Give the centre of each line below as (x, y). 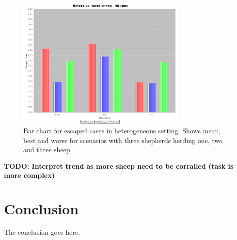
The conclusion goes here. (42, 232)
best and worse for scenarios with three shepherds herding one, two (123, 140)
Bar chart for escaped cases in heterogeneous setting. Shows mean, (122, 131)
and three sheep (47, 150)
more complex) (29, 175)
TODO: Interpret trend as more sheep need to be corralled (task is (119, 166)
